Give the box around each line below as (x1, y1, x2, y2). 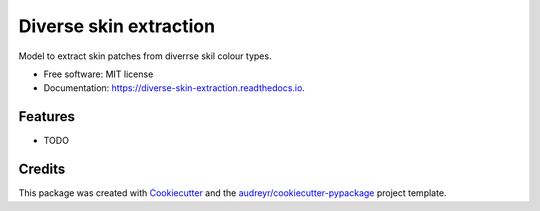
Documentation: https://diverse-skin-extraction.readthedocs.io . (43, 82, 305, 94)
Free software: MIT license (43, 68, 154, 80)
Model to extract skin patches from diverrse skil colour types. (18, 50, 272, 62)
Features (18, 108, 75, 125)
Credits (18, 161, 66, 178)
